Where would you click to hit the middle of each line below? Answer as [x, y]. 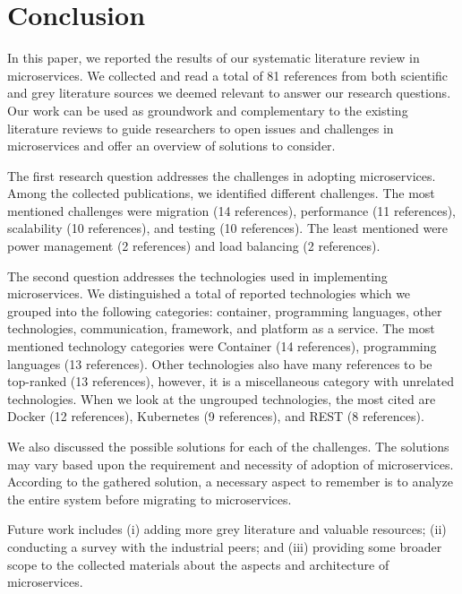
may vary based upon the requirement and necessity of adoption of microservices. [231, 464]
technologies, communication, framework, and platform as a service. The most [221, 328]
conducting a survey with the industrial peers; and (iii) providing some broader [225, 546]
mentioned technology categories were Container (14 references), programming [222, 346]
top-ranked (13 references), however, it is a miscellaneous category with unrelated [231, 381]
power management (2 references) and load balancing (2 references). [194, 246]
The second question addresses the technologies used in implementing [197, 275]
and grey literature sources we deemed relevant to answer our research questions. [229, 93]
